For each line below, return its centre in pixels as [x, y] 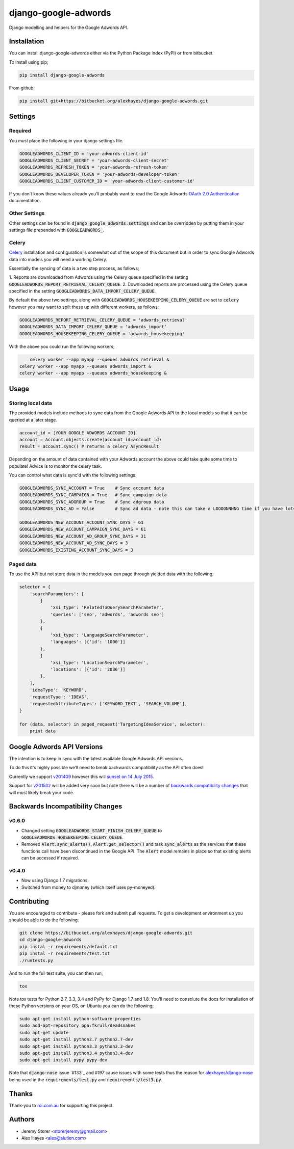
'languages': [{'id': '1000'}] [88, 642]
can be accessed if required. [50, 858]
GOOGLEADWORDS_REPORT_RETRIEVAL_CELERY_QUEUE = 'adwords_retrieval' [103, 320]
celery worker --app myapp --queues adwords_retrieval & [99, 359]
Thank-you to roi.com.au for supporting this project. [61, 1105]
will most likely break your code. [42, 792]
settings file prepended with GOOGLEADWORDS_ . [57, 230]
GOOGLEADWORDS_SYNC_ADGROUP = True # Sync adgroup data [92, 502]
